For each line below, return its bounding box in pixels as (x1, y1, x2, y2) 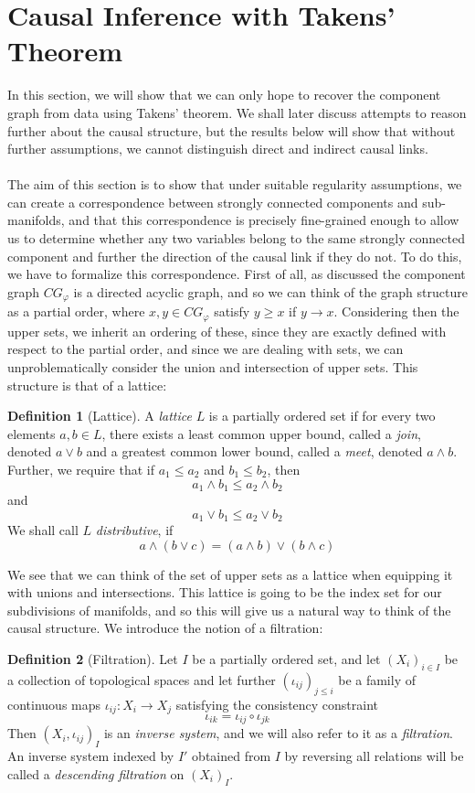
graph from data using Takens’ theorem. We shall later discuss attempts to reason (7, 102, 467, 122)
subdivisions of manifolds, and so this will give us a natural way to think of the (7, 600, 451, 619)
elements (7, 423, 56, 443)
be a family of (338, 670, 416, 689)
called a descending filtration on (7, 764, 185, 783)
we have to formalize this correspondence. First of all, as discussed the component (7, 264, 466, 284)
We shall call (7, 520, 79, 539)
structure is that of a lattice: (7, 375, 167, 394)
